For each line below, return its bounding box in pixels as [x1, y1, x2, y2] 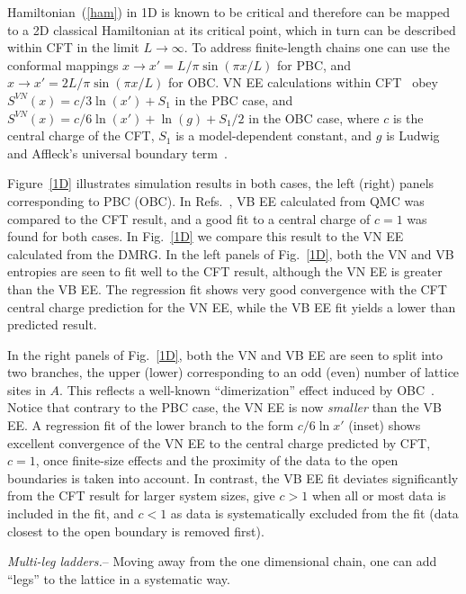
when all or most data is [311, 486, 446, 505]
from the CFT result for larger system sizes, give [7, 486, 275, 505]
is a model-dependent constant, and [175, 126, 372, 145]
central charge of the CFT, [7, 126, 155, 145]
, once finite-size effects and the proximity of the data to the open [35, 451, 399, 470]
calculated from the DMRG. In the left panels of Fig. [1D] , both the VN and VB [7, 244, 454, 263]
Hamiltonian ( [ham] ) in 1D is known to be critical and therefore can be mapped [7, 3, 450, 21]
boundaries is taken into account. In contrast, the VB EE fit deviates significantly [7, 468, 459, 487]
